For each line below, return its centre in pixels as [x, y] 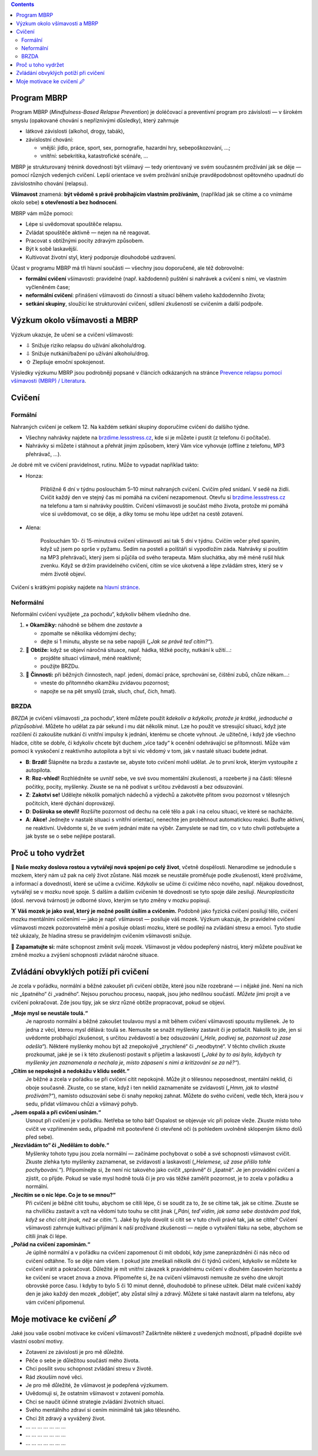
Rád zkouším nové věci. [54, 1377]
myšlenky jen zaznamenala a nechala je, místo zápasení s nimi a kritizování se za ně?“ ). [133, 1063]
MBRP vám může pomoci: [42, 213]
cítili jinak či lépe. [47, 1236]
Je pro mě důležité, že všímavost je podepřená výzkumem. [97, 1385]
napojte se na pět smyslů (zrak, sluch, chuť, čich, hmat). [108, 691]
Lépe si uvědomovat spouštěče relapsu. [74, 224]
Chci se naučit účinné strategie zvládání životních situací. [95, 1402]
